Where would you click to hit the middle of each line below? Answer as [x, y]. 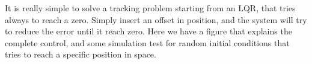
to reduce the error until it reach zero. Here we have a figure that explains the [148, 31]
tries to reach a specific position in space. [81, 54]
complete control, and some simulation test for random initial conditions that [147, 42]
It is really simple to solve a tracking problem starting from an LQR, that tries [150, 8]
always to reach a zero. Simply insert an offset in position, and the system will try [156, 19]
